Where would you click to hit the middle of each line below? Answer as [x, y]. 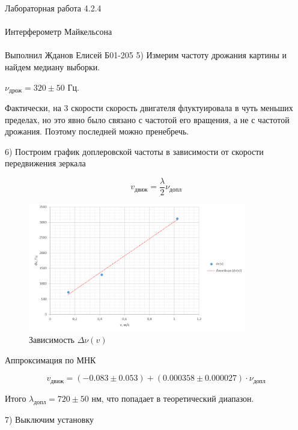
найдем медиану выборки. [53, 66]
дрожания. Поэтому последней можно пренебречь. [97, 131]
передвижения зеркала [45, 163]
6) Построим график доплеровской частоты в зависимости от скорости [134, 151]
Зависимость [52, 340]
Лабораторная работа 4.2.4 [53, 8]
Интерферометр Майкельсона [59, 32]
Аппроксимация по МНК [50, 359]
